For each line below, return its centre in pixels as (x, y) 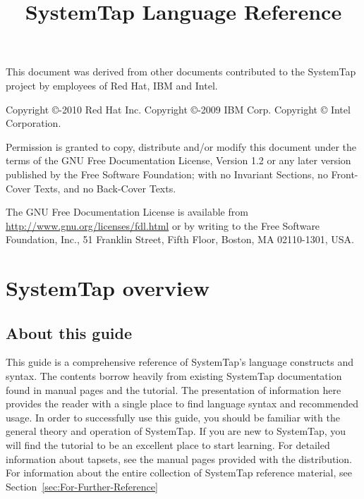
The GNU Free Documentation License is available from (127, 212)
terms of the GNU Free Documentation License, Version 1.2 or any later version (178, 160)
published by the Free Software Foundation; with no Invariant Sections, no (167, 174)
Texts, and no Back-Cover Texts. (105, 188)
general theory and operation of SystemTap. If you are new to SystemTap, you (176, 431)
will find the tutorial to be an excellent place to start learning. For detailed (168, 445)
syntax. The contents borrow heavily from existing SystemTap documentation (174, 376)
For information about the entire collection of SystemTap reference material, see (179, 473)
